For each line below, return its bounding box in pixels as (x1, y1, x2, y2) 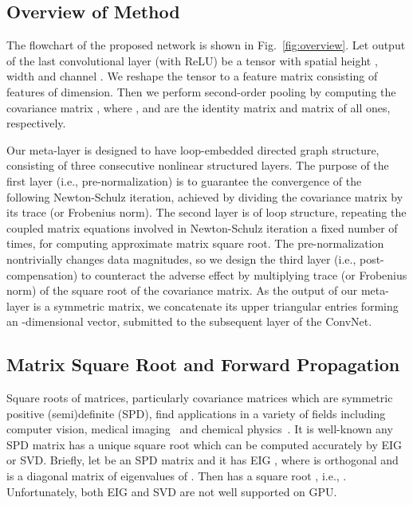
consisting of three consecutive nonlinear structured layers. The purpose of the (6, 157, 389, 174)
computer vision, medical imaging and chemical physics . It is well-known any (6, 421, 393, 437)
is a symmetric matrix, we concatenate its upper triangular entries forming (33, 297, 399, 314)
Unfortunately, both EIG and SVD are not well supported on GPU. (6, 483, 337, 499)
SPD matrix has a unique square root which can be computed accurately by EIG (6, 436, 403, 452)
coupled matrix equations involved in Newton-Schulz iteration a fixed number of (6, 219, 398, 236)
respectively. (6, 115, 66, 131)
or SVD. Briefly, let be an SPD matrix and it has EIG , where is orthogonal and (6, 452, 399, 468)
